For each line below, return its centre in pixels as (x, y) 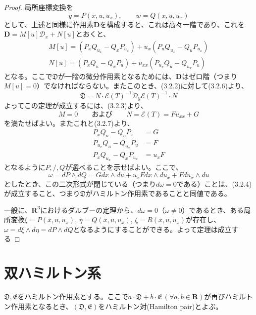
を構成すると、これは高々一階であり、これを (172, 24)
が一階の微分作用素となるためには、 (117, 76)
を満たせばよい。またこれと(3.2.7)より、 (69, 123)
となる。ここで (28, 76)
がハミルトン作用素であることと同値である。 (158, 193)
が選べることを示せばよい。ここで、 (124, 167)
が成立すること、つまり (42, 193)
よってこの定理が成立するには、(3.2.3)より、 (76, 105)
